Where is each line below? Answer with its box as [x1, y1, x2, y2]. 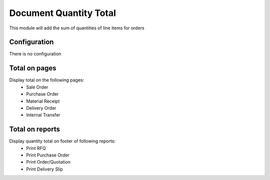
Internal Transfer [26, 112, 60, 118]
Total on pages [9, 64, 57, 72]
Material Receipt [26, 98, 60, 104]
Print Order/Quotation [26, 159, 71, 165]
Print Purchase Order [26, 152, 70, 158]
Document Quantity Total [9, 7, 116, 18]
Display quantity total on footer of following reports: [9, 138, 116, 144]
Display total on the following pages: [9, 77, 84, 83]
